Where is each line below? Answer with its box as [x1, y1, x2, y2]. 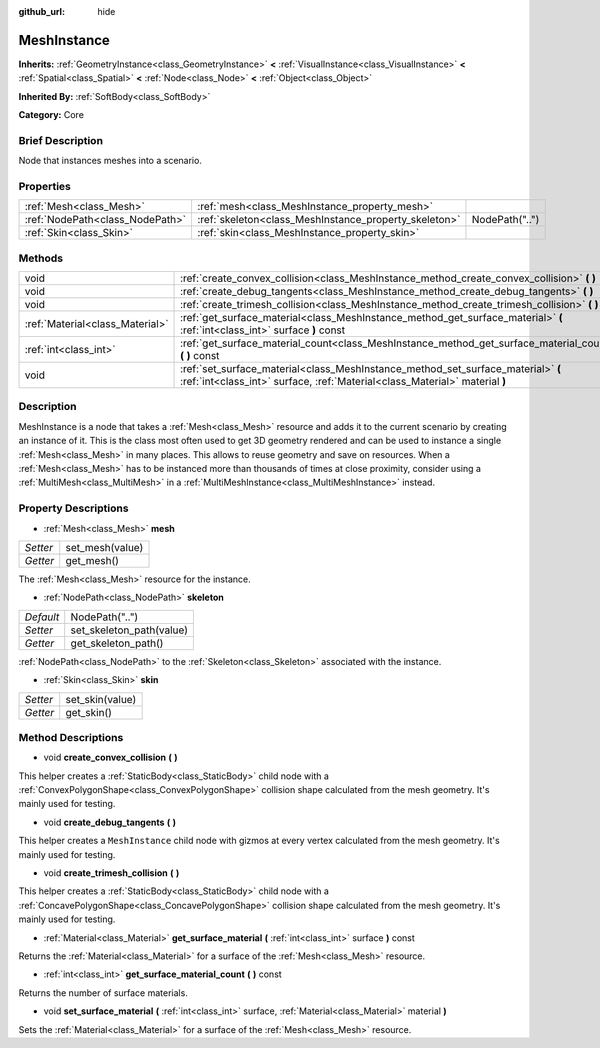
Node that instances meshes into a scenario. [18, 155, 202, 167]
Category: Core [18, 109, 85, 121]
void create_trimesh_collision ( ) [43, 867, 180, 879]
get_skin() [65, 705, 112, 719]
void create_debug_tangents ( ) [43, 816, 177, 828]
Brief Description [18, 133, 104, 147]
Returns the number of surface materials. [18, 986, 189, 999]
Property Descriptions [18, 501, 129, 515]
